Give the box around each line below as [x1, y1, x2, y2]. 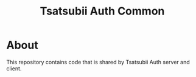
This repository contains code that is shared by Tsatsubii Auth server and [6, 58, 190, 65]
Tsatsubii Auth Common [40, 4, 165, 18]
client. [6, 65, 22, 72]
